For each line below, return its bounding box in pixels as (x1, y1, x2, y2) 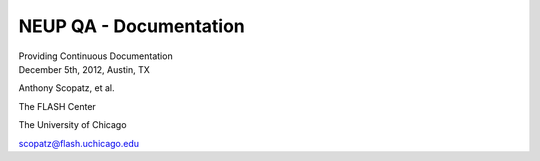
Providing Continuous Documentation (18, 50, 174, 62)
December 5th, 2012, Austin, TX (18, 63, 150, 75)
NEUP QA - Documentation (18, 15, 245, 37)
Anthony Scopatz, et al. (18, 82, 115, 94)
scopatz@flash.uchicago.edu (18, 137, 140, 149)
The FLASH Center (18, 100, 97, 112)
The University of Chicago (18, 119, 127, 131)
